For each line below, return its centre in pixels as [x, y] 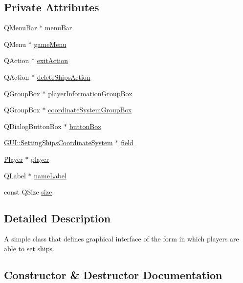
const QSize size [28, 192]
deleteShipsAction [64, 76]
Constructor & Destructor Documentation [113, 274]
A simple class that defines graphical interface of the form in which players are [121, 238]
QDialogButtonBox [33, 126]
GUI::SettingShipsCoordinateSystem [58, 142]
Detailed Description [57, 218]
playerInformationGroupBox [90, 93]
